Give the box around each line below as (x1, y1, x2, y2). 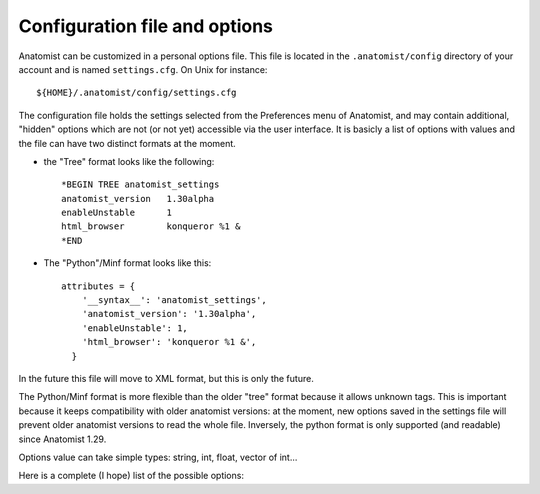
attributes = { (61, 280, 136, 292)
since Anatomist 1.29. (18, 433, 107, 445)
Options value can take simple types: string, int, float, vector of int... (18, 451, 298, 463)
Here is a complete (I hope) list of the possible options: (18, 470, 245, 482)
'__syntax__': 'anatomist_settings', (81, 295, 267, 306)
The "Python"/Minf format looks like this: (43, 257, 212, 269)
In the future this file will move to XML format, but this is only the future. (18, 372, 314, 384)
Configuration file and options (18, 15, 274, 37)
